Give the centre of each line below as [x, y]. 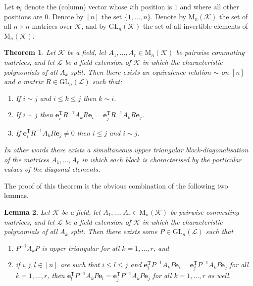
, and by [94, 26]
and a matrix [24, 81]
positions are [23, 16]
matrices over [52, 26]
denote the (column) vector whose [76, 6]
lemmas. [16, 195]
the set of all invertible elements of [196, 26]
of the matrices [27, 159]
